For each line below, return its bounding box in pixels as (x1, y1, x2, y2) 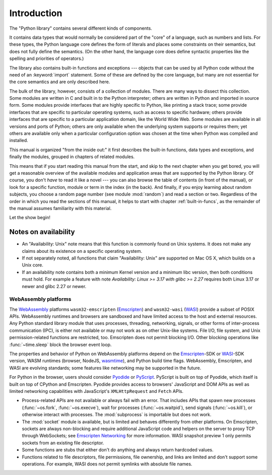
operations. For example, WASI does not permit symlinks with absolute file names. (22, 461, 192, 467)
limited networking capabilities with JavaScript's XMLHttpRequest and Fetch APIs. (9, 388, 184, 394)
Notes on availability (9, 228, 75, 236)
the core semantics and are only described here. (9, 79, 110, 85)
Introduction (9, 8, 62, 19)
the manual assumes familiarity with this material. (9, 205, 112, 211)
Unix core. (22, 262, 44, 268)
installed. (9, 138, 29, 144)
